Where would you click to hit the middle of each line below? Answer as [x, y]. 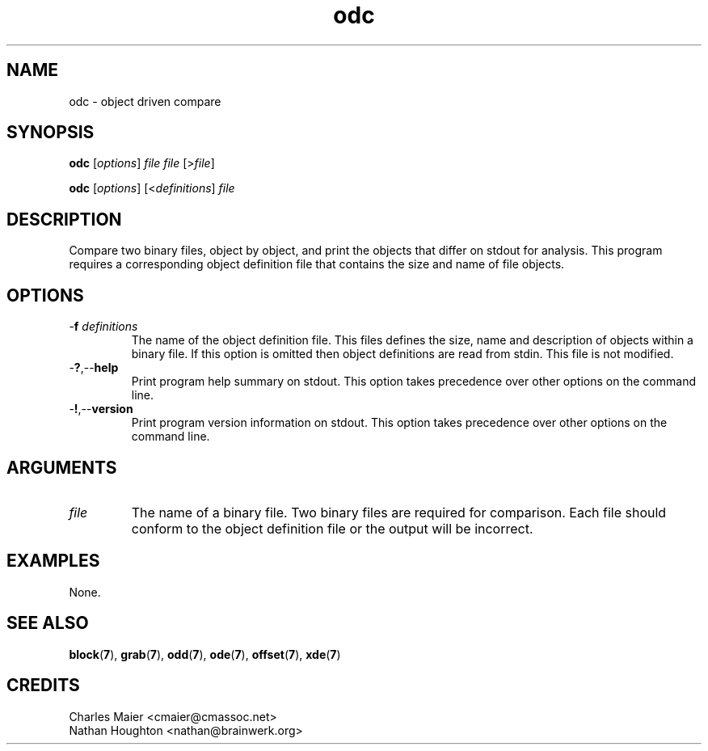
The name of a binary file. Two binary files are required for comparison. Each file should [399, 512]
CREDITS [43, 686]
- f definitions [103, 327]
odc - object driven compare [145, 101]
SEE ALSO [48, 623]
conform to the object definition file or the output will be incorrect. [332, 528]
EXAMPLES [53, 561]
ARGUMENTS [62, 467]
